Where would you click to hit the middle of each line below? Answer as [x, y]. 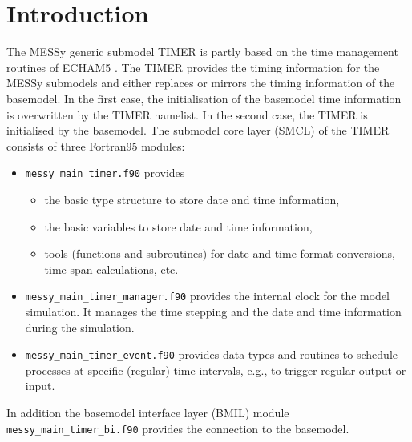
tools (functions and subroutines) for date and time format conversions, [220, 253]
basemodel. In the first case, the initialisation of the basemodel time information [204, 98]
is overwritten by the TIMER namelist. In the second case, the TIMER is [187, 114]
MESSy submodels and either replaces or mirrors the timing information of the [201, 83]
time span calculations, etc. [111, 269]
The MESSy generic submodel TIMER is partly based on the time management [202, 52]
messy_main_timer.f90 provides [105, 173]
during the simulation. [80, 327]
